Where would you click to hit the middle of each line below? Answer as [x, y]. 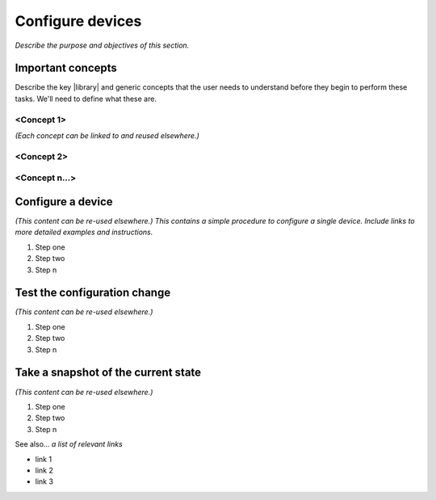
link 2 [44, 470]
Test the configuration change [93, 293]
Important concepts [66, 68]
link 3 [44, 481]
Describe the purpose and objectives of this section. [102, 45]
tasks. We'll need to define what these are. [86, 99]
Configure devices [78, 21]
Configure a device [64, 202]
